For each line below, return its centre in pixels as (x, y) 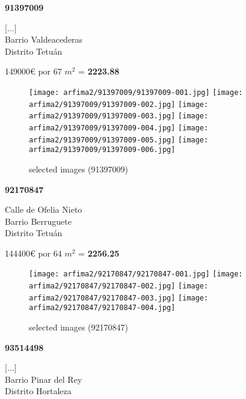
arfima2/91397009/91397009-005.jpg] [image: (119, 140)
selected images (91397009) (79, 169)
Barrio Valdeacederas (44, 39)
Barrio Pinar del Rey (44, 379)
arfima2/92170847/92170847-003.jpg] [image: (119, 298)
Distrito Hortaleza (38, 391)
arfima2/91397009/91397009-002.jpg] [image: (119, 104)
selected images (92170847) (79, 327)
